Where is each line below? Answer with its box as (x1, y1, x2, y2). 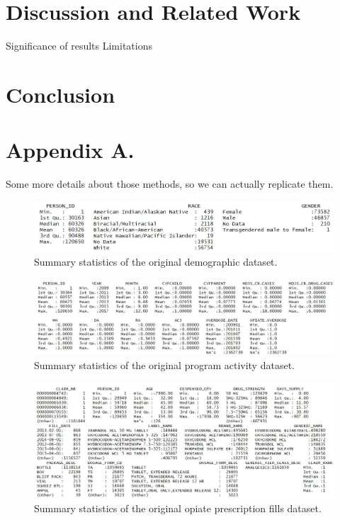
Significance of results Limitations (6, 38, 152, 53)
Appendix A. (6, 135, 135, 164)
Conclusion (6, 79, 115, 108)
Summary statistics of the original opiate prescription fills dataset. (34, 500, 322, 515)
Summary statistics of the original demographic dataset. (34, 254, 278, 269)
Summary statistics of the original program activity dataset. (34, 357, 295, 372)
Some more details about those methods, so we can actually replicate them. (6, 176, 334, 191)
